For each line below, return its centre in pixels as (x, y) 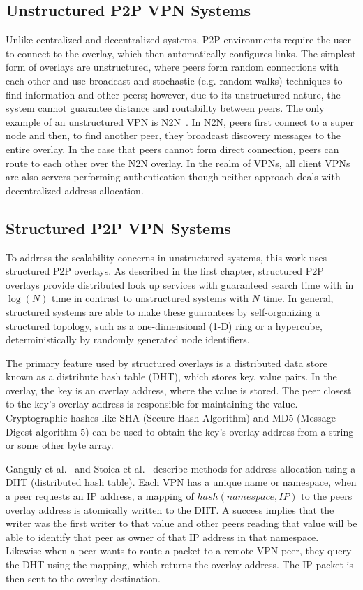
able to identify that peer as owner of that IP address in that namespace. (162, 537)
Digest (19, 431)
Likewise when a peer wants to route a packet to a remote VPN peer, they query (179, 551)
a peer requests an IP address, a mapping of (100, 496)
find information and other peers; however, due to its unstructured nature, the (173, 94)
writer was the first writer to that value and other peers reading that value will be (181, 523)
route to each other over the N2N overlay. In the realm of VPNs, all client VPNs (178, 163)
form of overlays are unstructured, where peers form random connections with (172, 67)
